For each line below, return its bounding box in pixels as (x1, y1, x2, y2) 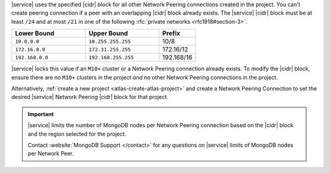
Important (28, 110, 54, 117)
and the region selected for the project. (28, 130, 127, 138)
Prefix (162, 29, 180, 38)
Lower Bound (15, 29, 54, 38)
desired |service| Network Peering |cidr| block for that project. (11, 94, 169, 101)
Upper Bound (89, 29, 128, 38)
